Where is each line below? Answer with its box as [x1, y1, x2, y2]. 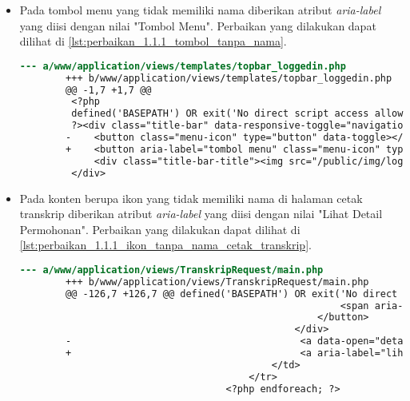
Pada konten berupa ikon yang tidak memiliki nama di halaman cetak [19, 189, 363, 206]
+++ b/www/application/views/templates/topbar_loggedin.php [66, 72, 392, 84]
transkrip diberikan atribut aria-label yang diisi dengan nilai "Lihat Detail [19, 205, 383, 222]
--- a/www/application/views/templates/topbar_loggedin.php [19, 60, 346, 72]
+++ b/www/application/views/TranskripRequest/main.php [66, 276, 369, 288]
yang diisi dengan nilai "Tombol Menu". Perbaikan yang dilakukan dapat [19, 17, 376, 34]
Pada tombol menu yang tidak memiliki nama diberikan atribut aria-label [19, 2, 381, 18]
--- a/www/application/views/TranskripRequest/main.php [19, 264, 324, 276]
